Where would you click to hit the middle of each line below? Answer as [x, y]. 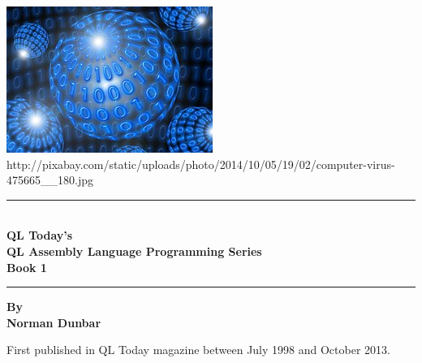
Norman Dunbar [54, 322]
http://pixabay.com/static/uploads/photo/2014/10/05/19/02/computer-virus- [201, 164]
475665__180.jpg [50, 180]
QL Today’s [40, 235]
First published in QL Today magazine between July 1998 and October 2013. [198, 350]
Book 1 [27, 267]
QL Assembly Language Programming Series [134, 251]
